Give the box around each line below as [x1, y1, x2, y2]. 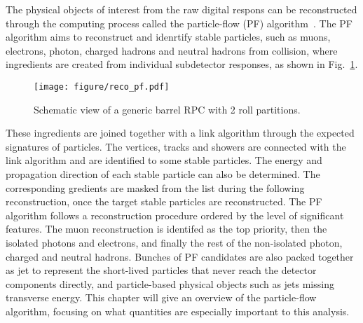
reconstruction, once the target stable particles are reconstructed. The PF [6, 194, 322, 209]
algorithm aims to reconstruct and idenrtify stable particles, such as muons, [6, 29, 331, 44]
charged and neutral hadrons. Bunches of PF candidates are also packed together [6, 249, 354, 263]
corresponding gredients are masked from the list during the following [6, 180, 305, 195]
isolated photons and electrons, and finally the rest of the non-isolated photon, [6, 235, 343, 249]
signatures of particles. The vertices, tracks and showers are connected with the [6, 139, 346, 153]
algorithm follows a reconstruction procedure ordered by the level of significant [6, 207, 344, 222]
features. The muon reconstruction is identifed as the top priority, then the [6, 221, 327, 236]
